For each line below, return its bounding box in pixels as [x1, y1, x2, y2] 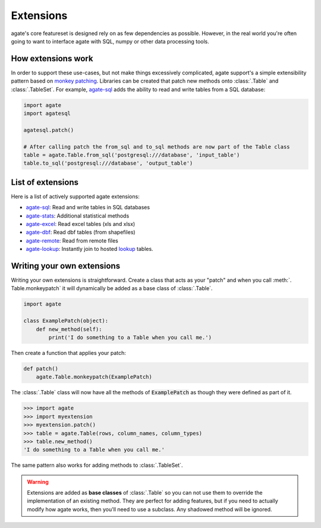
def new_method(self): [36, 326, 102, 332]
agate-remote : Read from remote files [26, 237, 119, 244]
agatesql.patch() [23, 127, 74, 133]
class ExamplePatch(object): [23, 318, 109, 324]
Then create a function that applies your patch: [11, 350, 126, 357]
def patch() [23, 366, 59, 372]
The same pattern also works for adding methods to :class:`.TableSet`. [11, 461, 183, 469]
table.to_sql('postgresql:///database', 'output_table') [23, 160, 193, 166]
